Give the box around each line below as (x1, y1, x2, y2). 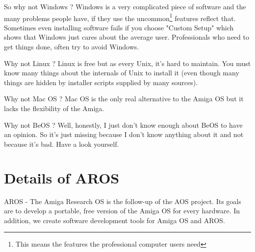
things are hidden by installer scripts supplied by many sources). (4, 77, 198, 87)
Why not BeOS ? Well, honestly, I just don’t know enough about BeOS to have (4, 119, 243, 130)
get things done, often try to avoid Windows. (4, 42, 139, 52)
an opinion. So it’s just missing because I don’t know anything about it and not (4, 129, 244, 139)
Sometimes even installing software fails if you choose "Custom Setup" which (4, 22, 234, 32)
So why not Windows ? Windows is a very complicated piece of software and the (4, 1, 246, 11)
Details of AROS (4, 167, 120, 187)
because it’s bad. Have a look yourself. (4, 138, 119, 149)
